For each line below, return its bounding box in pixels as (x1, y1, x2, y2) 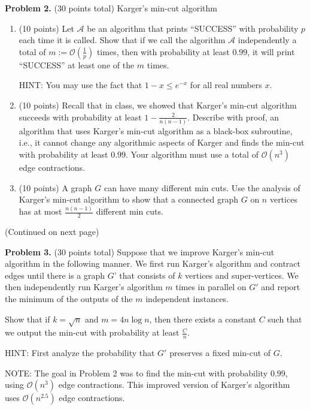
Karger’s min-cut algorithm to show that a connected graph (19, 193, 239, 206)
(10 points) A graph (19, 181, 92, 194)
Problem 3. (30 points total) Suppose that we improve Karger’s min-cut (5, 245, 275, 258)
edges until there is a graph (5, 269, 105, 281)
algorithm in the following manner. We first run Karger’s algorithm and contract (5, 257, 301, 270)
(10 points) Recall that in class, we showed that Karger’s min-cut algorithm (19, 98, 297, 111)
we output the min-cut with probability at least (5, 326, 180, 339)
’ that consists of (114, 269, 175, 281)
